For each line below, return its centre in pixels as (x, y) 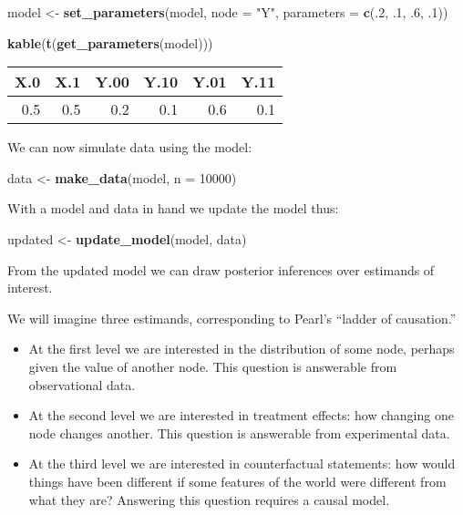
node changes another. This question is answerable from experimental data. (239, 433)
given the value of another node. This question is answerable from (213, 366)
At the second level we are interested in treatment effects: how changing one (241, 415)
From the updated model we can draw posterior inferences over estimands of (221, 269)
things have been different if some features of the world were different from (237, 481)
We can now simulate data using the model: (130, 147)
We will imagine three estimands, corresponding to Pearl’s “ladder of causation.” (232, 318)
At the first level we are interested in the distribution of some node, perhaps (242, 349)
